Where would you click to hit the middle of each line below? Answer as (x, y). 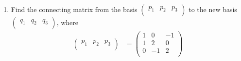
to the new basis (213, 9)
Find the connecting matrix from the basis (74, 9)
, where (68, 22)
